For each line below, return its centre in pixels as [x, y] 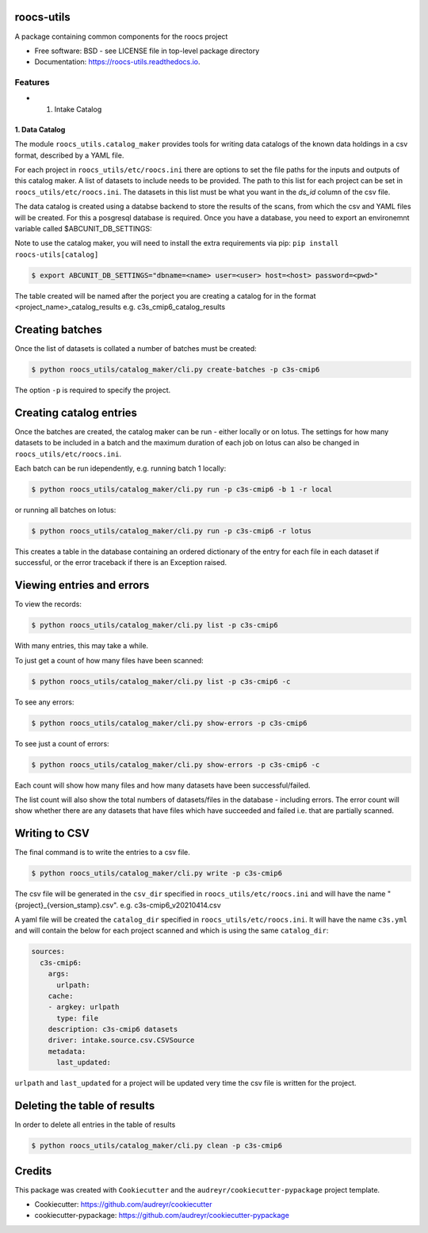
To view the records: [48, 604]
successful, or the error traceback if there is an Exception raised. [121, 563]
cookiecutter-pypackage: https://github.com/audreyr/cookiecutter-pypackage [162, 1216]
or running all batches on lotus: [65, 510]
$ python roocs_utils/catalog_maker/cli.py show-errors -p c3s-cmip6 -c [176, 764]
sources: [48, 952]
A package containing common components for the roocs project [121, 36]
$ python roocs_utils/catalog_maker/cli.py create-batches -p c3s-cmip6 [176, 369]
